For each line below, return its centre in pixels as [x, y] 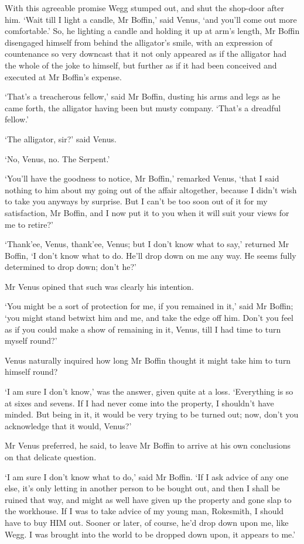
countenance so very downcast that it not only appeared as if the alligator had [146, 54]
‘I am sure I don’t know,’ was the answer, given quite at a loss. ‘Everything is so [149, 391]
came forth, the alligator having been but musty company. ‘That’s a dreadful [143, 107]
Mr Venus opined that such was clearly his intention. [99, 286]
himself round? [31, 372]
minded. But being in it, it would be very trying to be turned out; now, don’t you [152, 414]
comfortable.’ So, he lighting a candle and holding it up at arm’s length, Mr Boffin [152, 31]
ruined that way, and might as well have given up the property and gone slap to [148, 499]
